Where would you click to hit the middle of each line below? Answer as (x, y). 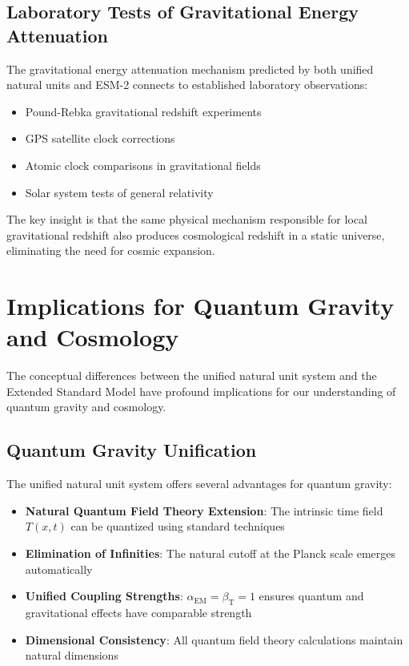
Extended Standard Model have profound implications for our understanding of (201, 391)
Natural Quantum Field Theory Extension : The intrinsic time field (204, 510)
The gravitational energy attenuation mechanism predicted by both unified (190, 69)
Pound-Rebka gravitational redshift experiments (143, 111)
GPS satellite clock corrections (100, 138)
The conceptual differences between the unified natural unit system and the (192, 375)
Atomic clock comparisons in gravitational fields (143, 165)
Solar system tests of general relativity (119, 192)
